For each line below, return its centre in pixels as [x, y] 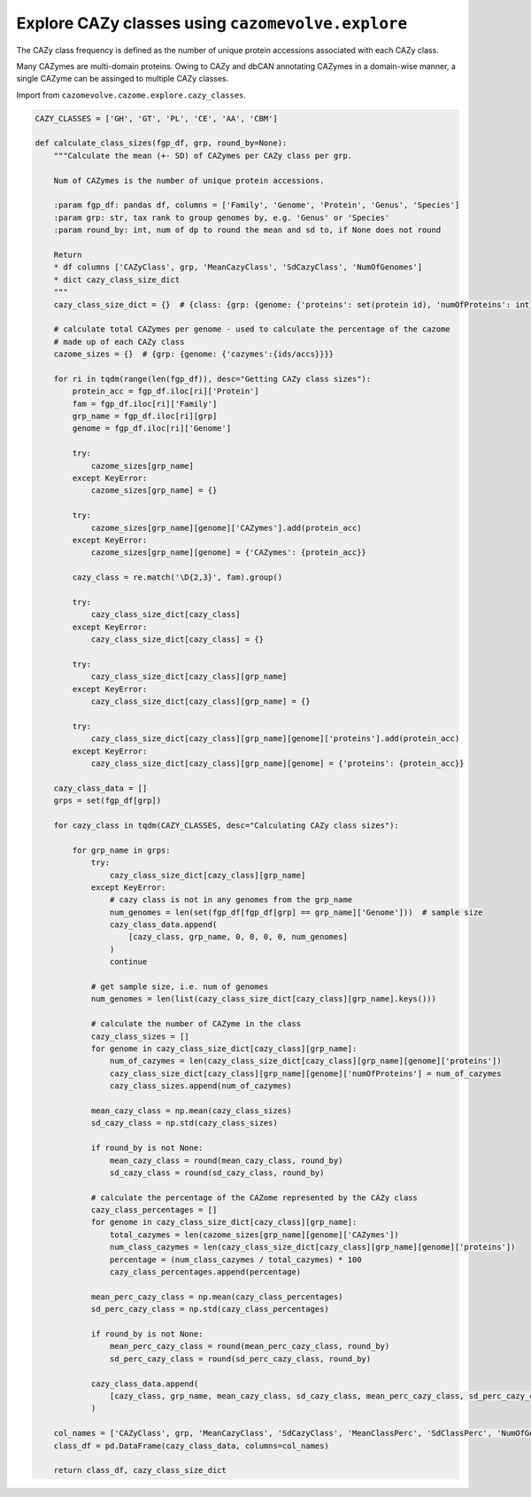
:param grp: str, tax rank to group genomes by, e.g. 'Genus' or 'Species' [222, 218]
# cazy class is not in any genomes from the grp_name [231, 900]
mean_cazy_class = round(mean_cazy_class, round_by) [226, 1160]
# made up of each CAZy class [119, 342]
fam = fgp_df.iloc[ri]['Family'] [145, 404]
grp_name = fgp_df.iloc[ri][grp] [145, 416]
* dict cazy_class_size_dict [117, 280]
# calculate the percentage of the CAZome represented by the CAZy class [254, 1197]
